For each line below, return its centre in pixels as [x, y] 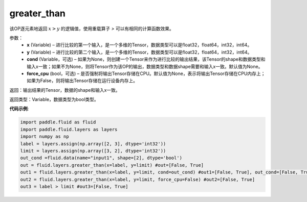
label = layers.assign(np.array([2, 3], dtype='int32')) [93, 144]
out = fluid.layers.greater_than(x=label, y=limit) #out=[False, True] [112, 165]
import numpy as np [45, 137]
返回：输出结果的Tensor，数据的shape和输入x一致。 [65, 90]
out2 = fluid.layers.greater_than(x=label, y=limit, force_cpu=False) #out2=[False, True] [138, 179]
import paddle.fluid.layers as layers [69, 129]
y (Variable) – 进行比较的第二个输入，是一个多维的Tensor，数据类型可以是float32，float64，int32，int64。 [139, 52]
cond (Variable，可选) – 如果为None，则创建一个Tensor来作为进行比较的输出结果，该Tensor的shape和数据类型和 [146, 59]
